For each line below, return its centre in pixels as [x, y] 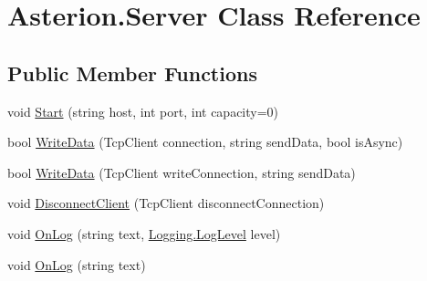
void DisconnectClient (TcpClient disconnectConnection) [166, 203]
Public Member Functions [132, 73]
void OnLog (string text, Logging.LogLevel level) [144, 233]
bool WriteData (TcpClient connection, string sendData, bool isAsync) [205, 142]
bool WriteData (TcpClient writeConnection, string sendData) [182, 172]
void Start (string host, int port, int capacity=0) [143, 111]
